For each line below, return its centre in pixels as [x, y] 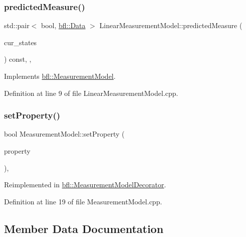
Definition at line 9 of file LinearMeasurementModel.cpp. [91, 93]
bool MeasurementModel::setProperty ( [64, 134]
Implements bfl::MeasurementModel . [60, 76]
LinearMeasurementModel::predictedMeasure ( [171, 25]
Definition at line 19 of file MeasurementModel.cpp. [83, 201]
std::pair [17, 25]
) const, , [18, 59]
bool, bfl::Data [63, 25]
